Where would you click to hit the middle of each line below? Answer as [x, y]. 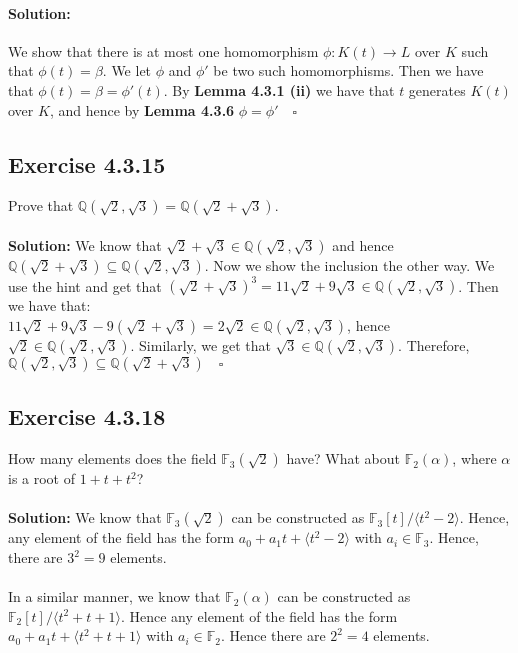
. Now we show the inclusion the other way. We [349, 264]
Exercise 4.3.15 [87, 163]
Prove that [41, 205]
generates [437, 89]
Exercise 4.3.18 [87, 416]
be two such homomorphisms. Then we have [348, 70]
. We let [127, 70]
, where [474, 458]
